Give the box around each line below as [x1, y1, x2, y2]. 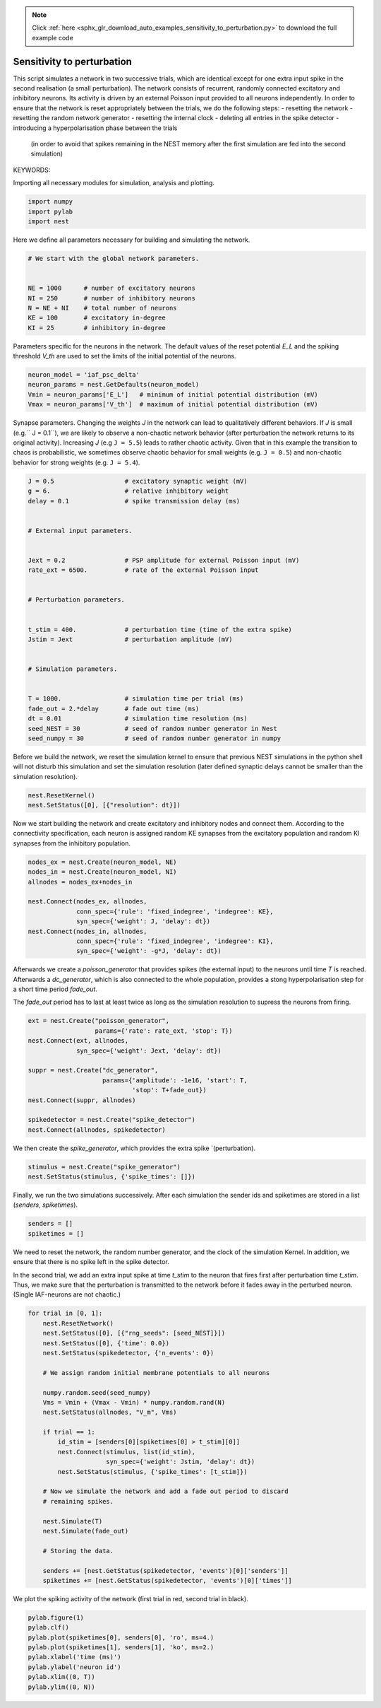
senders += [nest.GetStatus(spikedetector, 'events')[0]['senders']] [42, 1567, 289, 1574]
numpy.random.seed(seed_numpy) [42, 1388, 151, 1396]
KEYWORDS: [13, 165, 51, 174]
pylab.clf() [28, 1623, 70, 1632]
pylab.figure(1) [28, 1613, 85, 1622]
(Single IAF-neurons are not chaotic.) [13, 1290, 121, 1299]
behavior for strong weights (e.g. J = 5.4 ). [13, 458, 140, 467]
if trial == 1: [42, 1428, 95, 1437]
